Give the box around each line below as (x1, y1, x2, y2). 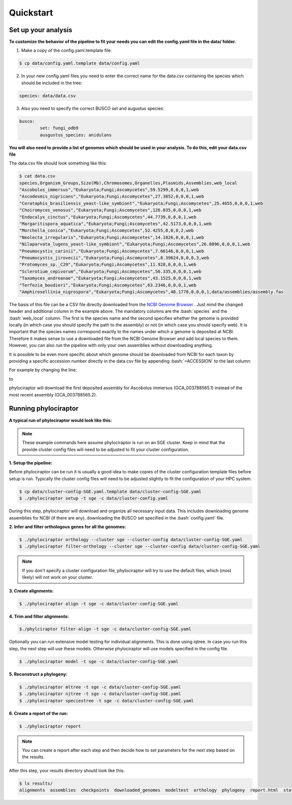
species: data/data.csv (19, 93, 76, 98)
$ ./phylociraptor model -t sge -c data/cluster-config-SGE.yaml (19, 659, 179, 664)
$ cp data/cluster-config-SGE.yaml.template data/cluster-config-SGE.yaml (19, 489, 202, 494)
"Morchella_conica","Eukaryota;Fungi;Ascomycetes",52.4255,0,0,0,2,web (19, 228, 194, 233)
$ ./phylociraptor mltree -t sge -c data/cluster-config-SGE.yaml (19, 684, 181, 690)
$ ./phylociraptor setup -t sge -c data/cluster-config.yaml (19, 496, 168, 501)
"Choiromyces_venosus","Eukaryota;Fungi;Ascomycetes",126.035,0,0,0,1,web (19, 207, 202, 213)
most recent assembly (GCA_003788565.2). (9, 392, 97, 397)
